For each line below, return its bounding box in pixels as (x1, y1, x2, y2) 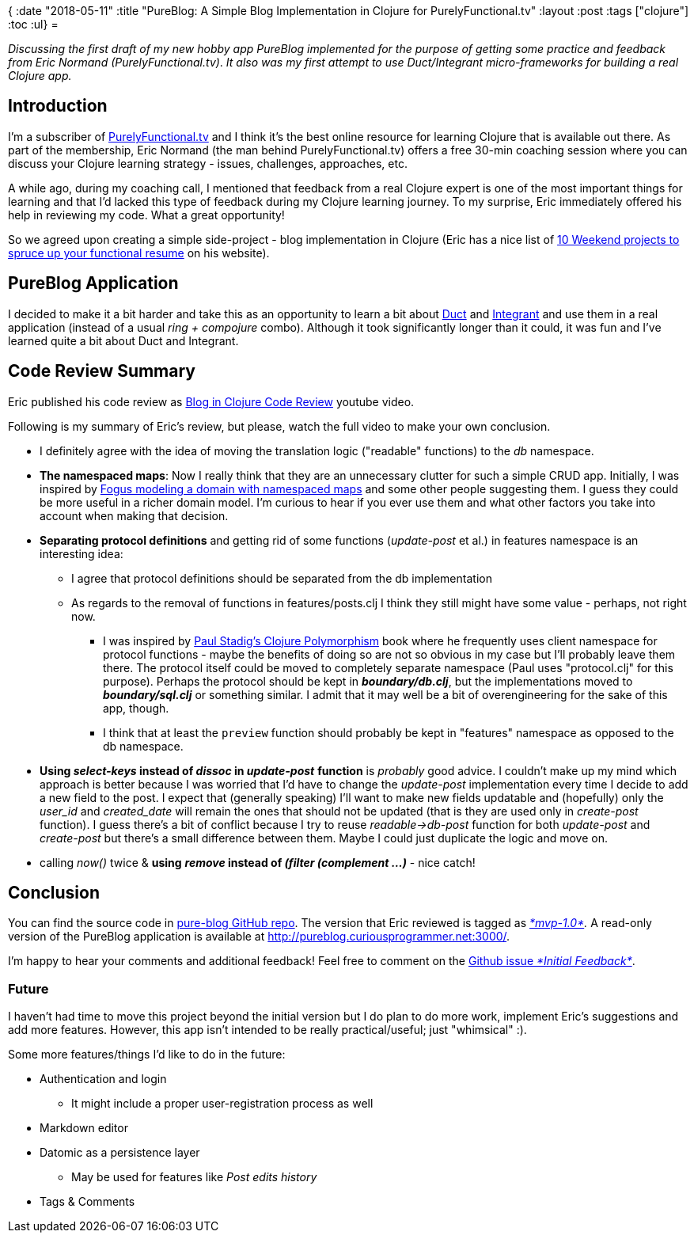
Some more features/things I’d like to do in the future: (8, 1047, 286, 1062)
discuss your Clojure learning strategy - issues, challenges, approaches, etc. (8, 156, 408, 170)
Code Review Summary (8, 361, 195, 382)
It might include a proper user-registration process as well (71, 1096, 374, 1111)
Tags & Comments (40, 1195, 135, 1209)
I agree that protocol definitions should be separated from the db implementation (71, 571, 492, 585)
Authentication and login (40, 1072, 167, 1086)
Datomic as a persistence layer (40, 1146, 200, 1160)
